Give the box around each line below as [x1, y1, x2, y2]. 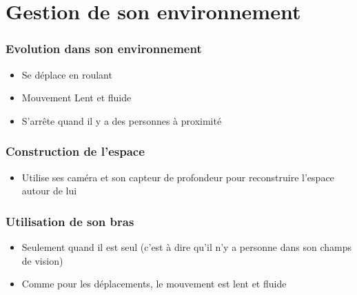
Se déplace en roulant [21, 67, 112, 81]
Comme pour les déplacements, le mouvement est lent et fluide [21, 276, 287, 291]
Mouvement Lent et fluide [21, 90, 132, 105]
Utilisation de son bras [6, 212, 134, 230]
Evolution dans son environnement [6, 40, 202, 57]
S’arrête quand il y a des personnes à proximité [21, 113, 222, 128]
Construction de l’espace [6, 143, 145, 160]
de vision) [21, 253, 63, 267]
